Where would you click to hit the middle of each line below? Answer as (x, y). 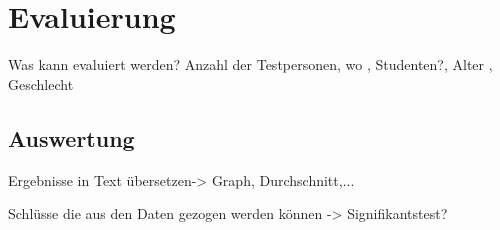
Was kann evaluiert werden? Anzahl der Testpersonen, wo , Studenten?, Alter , (250, 64)
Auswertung (71, 137)
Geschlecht (41, 83)
